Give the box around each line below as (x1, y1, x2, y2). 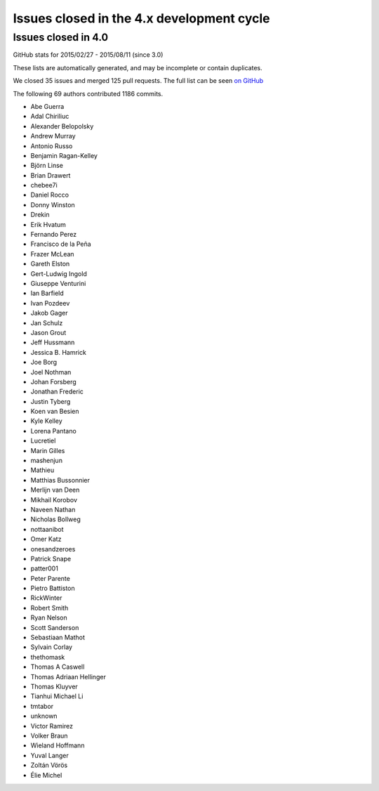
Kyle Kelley (30, 417, 62, 425)
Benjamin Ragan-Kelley (30, 151, 98, 159)
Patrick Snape (30, 554, 72, 563)
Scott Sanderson (30, 623, 79, 632)
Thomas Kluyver (30, 682, 79, 691)
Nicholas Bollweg (30, 515, 81, 523)
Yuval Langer (30, 751, 69, 759)
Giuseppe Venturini (30, 279, 86, 287)
